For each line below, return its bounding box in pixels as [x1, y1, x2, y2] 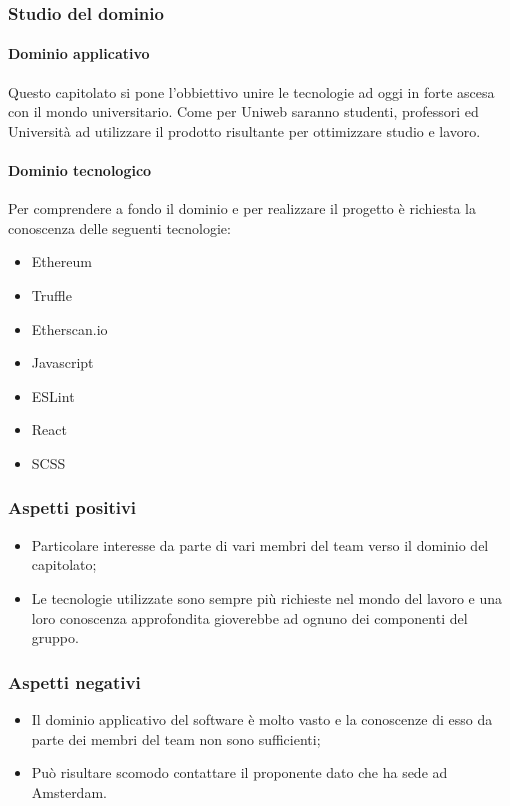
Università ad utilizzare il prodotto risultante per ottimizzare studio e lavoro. [8, 120, 481, 141]
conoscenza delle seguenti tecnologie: [8, 217, 231, 238]
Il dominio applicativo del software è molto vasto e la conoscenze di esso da [31, 708, 493, 729]
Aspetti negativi [8, 669, 141, 694]
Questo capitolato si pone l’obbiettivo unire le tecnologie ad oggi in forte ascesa [8, 81, 495, 102]
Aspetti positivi [8, 495, 137, 520]
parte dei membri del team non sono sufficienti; [31, 728, 321, 749]
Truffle [31, 285, 72, 305]
